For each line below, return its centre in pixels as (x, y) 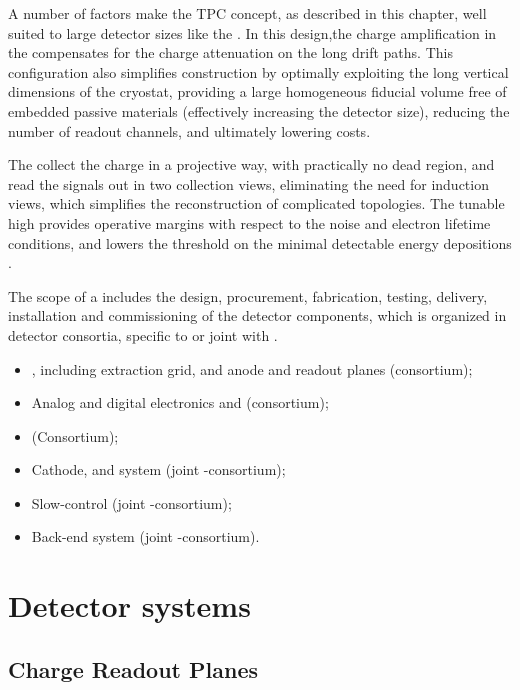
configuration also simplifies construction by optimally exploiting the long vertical (258, 71)
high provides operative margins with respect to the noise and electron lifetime (249, 222)
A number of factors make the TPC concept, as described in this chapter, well (247, 13)
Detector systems (129, 605)
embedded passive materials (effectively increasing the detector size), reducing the (259, 110)
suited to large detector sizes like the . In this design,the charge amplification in (252, 32)
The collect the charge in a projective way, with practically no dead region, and (251, 164)
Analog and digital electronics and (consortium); (180, 402)
